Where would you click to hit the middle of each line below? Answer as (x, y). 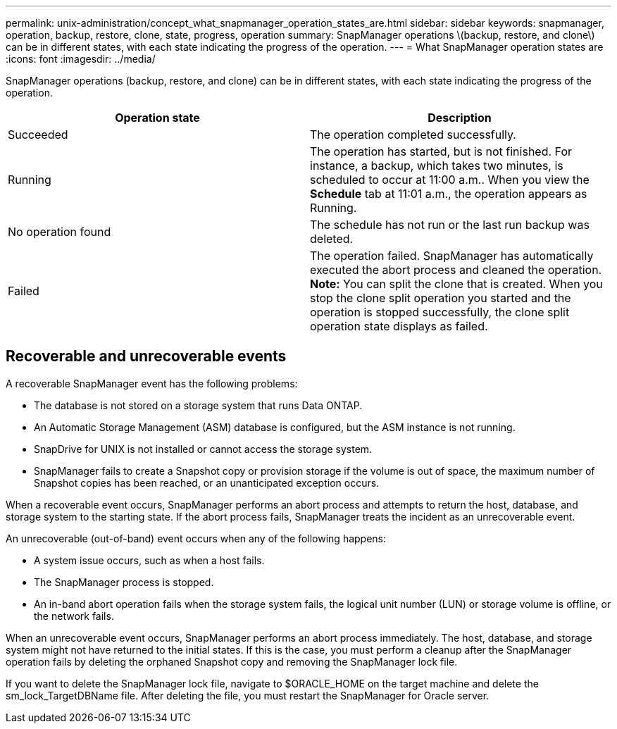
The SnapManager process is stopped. (124, 582)
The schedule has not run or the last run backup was (450, 225)
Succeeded (38, 135)
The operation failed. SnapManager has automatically (452, 256)
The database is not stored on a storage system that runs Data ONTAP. (198, 405)
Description (460, 118)
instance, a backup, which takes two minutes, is (437, 166)
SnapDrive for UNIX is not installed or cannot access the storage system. (203, 449)
